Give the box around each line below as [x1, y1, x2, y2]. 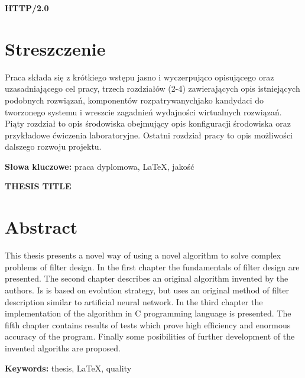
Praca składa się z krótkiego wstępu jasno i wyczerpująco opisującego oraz [5, 70, 274, 83]
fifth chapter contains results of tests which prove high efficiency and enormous [5, 318, 291, 331]
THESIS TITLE [5, 180, 72, 192]
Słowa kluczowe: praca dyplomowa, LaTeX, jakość [5, 160, 194, 172]
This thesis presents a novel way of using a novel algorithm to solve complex [5, 249, 281, 261]
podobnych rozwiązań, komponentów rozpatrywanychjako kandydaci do [5, 93, 264, 106]
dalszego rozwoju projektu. [5, 140, 102, 153]
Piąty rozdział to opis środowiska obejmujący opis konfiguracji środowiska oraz [5, 117, 291, 130]
